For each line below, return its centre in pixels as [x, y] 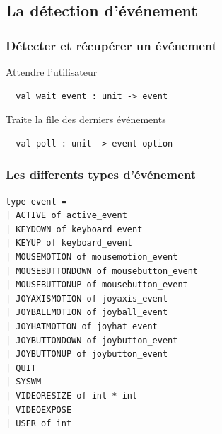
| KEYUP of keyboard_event [69, 243]
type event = [36, 201]
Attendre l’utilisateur [52, 72]
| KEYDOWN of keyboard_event [74, 229]
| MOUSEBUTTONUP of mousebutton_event [97, 285]
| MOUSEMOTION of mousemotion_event [92, 257]
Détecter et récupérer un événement [112, 45]
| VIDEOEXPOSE [39, 410]
